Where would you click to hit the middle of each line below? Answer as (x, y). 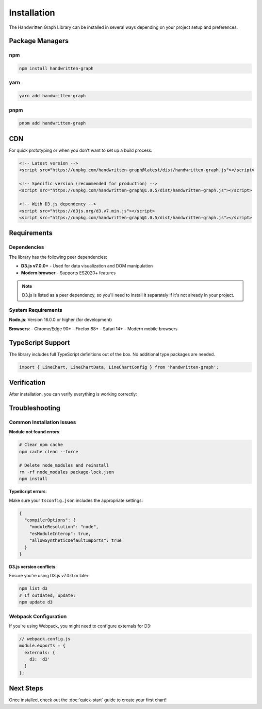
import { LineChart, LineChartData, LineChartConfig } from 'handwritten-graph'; (119, 367)
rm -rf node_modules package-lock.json (66, 472)
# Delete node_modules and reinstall (64, 465)
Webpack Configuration (38, 616)
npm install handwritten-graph (57, 69)
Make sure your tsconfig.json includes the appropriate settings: (76, 500)
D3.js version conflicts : (33, 567)
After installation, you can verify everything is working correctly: (73, 394)
